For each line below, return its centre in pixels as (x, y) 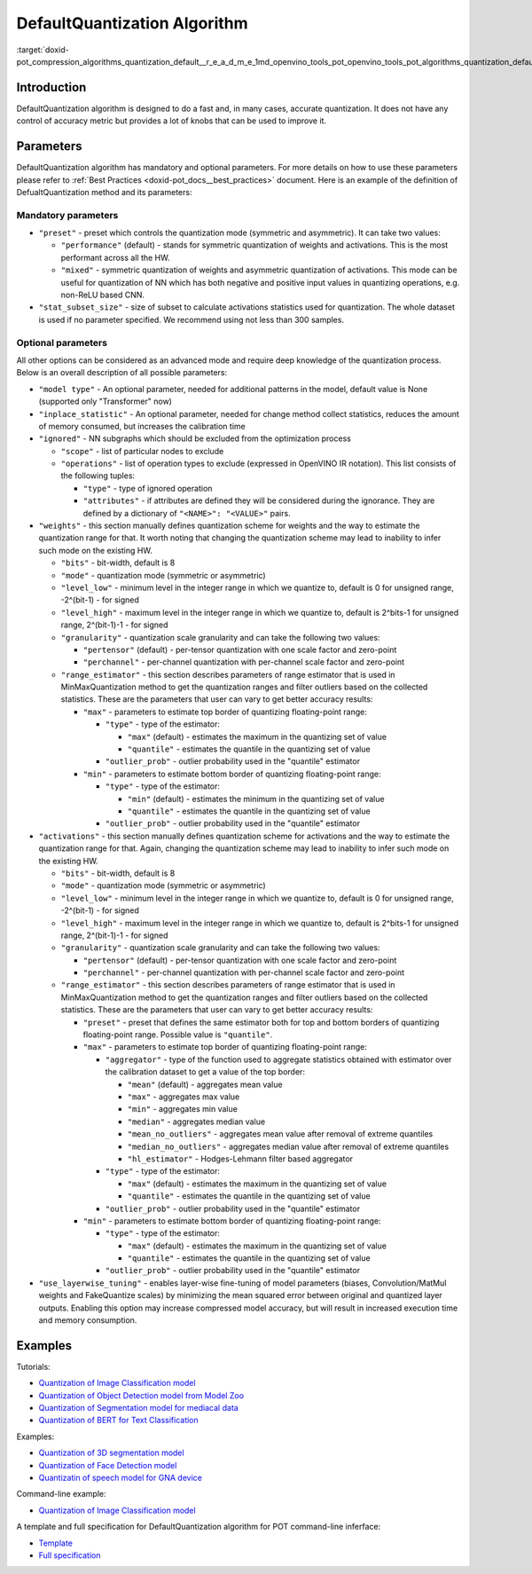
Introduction (51, 87)
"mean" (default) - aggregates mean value (205, 1084)
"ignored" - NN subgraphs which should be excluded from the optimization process (195, 438)
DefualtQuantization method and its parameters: (104, 192)
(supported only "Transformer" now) (106, 401)
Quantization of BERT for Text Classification (118, 1421)
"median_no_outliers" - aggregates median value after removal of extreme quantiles (288, 1146)
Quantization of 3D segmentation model (112, 1453)
